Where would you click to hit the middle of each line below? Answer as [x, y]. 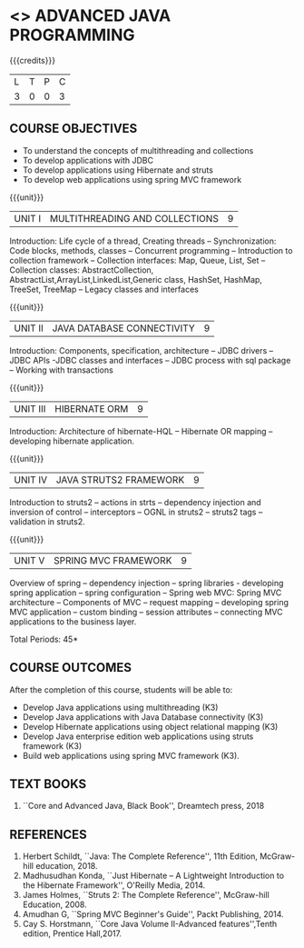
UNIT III [30, 408]
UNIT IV [31, 480]
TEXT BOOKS [48, 784]
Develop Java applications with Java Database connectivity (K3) [143, 717]
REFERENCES [49, 834]
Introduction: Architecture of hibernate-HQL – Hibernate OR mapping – [141, 431]
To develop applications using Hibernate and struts [118, 170]
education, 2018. [67, 866]
